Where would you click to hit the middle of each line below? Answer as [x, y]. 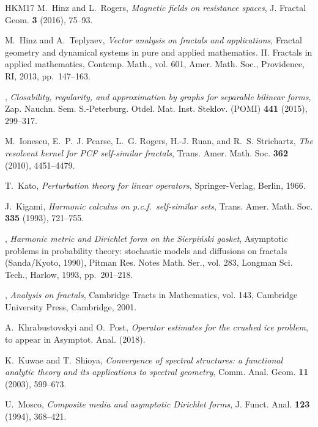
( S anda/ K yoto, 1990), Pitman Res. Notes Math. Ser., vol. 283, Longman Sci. [149, 262]
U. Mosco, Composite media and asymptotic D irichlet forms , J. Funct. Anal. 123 [157, 404]
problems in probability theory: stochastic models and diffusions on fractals [146, 250]
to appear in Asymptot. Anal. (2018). [75, 339]
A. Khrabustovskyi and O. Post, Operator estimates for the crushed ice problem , [157, 327]
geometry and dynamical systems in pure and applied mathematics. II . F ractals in [159, 52]
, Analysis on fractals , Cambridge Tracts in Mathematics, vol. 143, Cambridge [151, 295]
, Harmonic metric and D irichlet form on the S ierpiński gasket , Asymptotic [146, 238]
